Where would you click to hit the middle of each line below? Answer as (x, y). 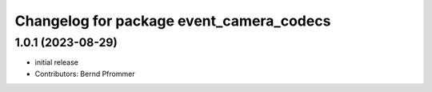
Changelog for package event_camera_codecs (173, 21)
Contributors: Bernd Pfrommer (85, 74)
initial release (57, 62)
